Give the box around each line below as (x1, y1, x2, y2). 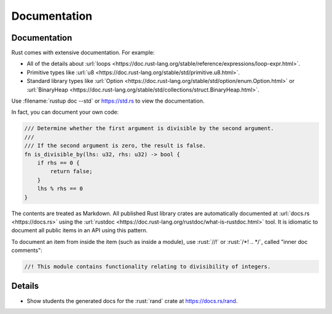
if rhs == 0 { (37, 159, 80, 166)
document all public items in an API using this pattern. (11, 227, 148, 234)
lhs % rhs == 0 (37, 185, 83, 192)
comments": (11, 246, 42, 254)
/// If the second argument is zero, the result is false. (24, 142, 206, 149)
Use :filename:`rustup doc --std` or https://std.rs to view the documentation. (11, 97, 205, 104)
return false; (50, 168, 93, 175)
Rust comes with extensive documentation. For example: (11, 49, 155, 57)
